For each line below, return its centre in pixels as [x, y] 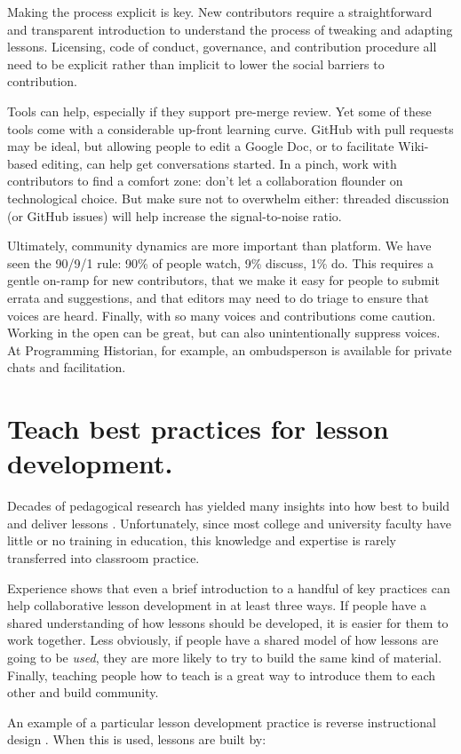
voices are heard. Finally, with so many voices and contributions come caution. [222, 315]
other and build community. [83, 692]
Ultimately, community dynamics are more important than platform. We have [219, 246]
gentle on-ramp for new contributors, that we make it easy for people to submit [223, 280]
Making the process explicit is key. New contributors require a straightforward [220, 12]
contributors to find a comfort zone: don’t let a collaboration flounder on [205, 181]
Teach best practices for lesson [198, 429]
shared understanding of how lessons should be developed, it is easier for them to [228, 622]
